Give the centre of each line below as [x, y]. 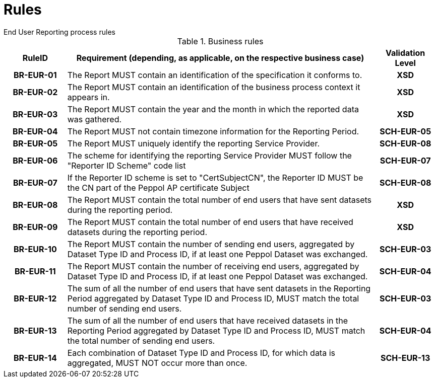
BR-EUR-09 [35, 227]
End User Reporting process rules [59, 32]
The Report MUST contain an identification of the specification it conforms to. [215, 75]
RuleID [35, 58]
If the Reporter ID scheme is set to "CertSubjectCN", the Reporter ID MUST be [215, 177]
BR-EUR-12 [35, 298]
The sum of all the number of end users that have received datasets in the [207, 320]
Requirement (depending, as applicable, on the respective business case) [220, 58]
